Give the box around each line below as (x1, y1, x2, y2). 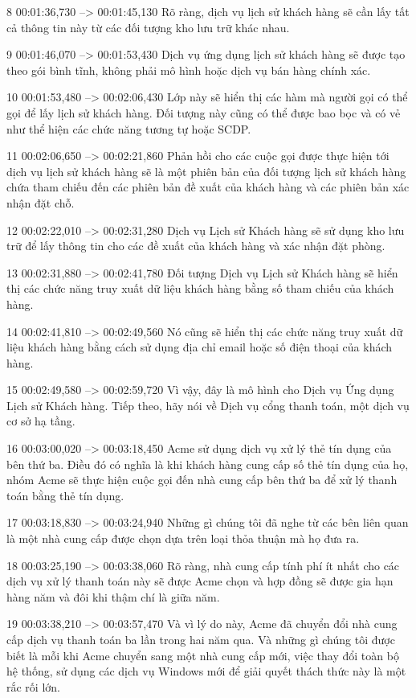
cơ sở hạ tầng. (6, 413, 75, 429)
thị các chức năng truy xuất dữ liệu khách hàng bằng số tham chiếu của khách (6, 280, 394, 297)
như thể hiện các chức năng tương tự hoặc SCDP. (6, 120, 251, 137)
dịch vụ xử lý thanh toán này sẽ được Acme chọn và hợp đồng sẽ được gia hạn (6, 573, 394, 589)
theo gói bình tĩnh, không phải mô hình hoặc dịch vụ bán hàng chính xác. (6, 61, 371, 78)
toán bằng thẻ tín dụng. (6, 487, 124, 503)
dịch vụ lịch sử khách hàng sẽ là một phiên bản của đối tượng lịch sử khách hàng (6, 162, 406, 179)
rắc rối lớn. (6, 678, 60, 695)
